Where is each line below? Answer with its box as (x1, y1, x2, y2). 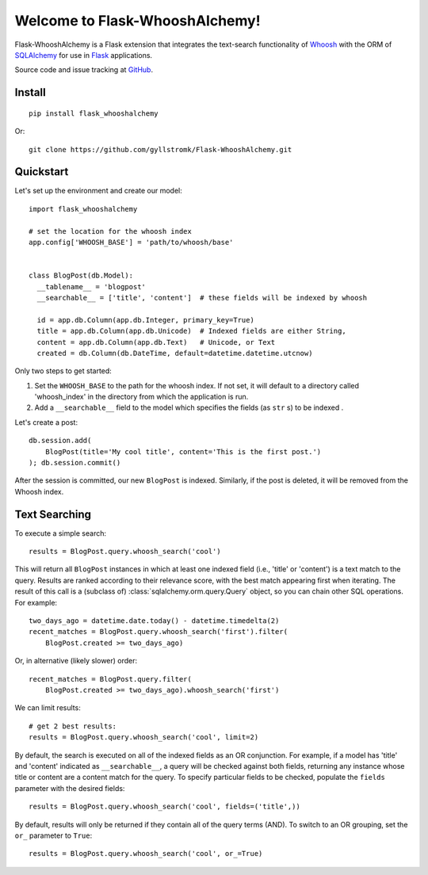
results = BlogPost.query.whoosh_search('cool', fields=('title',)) (29, 802, 300, 812)
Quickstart (14, 165, 69, 178)
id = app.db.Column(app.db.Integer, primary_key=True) (36, 315, 255, 324)
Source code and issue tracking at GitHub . (14, 65, 154, 75)
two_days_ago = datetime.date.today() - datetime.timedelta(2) (29, 617, 280, 625)
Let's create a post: (14, 417, 78, 427)
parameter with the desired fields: (14, 783, 125, 793)
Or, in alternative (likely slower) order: (14, 656, 138, 666)
